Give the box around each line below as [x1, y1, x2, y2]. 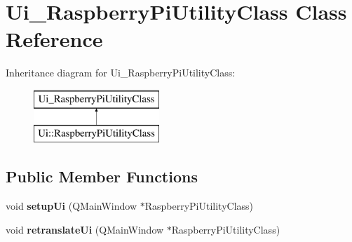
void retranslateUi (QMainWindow [6, 222, 164, 236]
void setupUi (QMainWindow [6, 199, 137, 213]
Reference [6, 25, 103, 53]
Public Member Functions [6, 166, 198, 187]
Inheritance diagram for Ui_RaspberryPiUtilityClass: [6, 65, 236, 80]
